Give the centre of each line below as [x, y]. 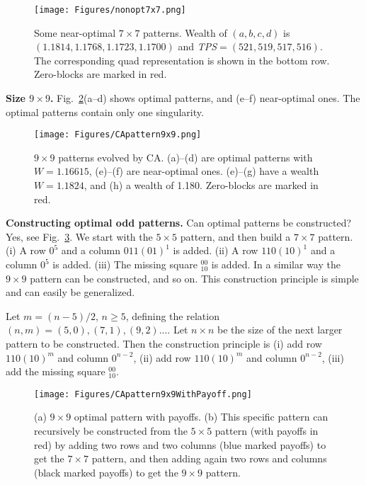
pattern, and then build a [235, 236]
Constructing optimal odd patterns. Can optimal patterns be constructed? [179, 223]
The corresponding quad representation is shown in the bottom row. [182, 60]
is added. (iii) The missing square [125, 264]
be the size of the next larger [280, 330]
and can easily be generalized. [70, 292]
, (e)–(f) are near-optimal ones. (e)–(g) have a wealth [204, 171]
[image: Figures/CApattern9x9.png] [118, 135]
